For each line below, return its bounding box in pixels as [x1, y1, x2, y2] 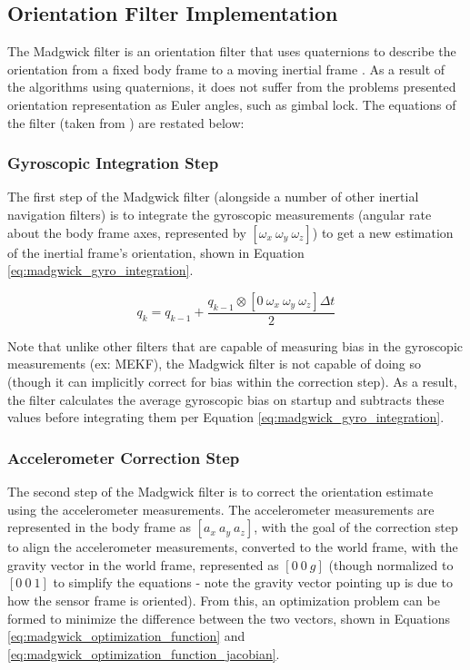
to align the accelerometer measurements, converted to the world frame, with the [7, 537, 458, 557]
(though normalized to [328, 555, 454, 574]
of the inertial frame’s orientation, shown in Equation [7, 242, 305, 261]
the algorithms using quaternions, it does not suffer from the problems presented [7, 77, 456, 96]
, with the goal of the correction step [254, 517, 458, 537]
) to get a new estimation [312, 222, 454, 241]
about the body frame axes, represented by [7, 222, 246, 241]
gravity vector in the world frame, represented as [7, 555, 279, 574]
